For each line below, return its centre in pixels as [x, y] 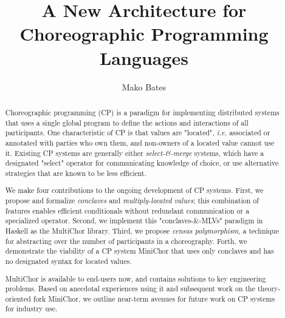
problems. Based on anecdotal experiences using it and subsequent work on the [130, 289]
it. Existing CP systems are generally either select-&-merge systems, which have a [135, 153]
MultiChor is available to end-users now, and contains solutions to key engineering [136, 278]
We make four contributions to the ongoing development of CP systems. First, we [134, 190]
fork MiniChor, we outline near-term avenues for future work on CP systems [154, 298]
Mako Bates [144, 86]
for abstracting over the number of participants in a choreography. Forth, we [126, 241]
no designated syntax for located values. [68, 261]
